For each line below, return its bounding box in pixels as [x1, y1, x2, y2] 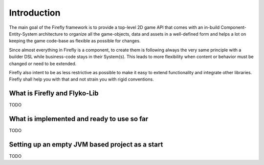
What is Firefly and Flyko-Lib [9, 89, 99, 98]
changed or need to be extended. [9, 61, 77, 66]
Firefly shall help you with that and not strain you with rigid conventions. [9, 76, 154, 82]
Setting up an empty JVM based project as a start [9, 140, 163, 148]
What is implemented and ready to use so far [9, 115, 149, 123]
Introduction [9, 7, 61, 18]
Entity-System [9, 31, 38, 37]
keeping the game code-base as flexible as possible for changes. [9, 38, 141, 44]
